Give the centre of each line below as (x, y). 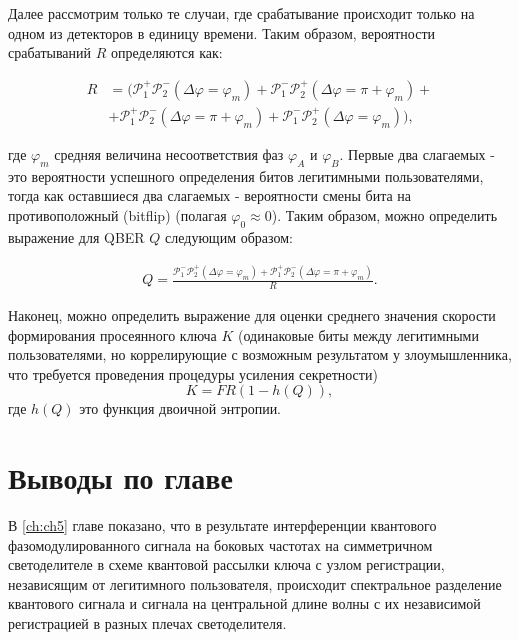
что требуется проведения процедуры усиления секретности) (193, 373)
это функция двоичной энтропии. (180, 408)
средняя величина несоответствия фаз (169, 153)
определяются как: (167, 52)
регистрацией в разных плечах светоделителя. (147, 623)
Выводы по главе (120, 477)
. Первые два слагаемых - (417, 153)
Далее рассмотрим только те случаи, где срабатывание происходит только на (241, 13)
